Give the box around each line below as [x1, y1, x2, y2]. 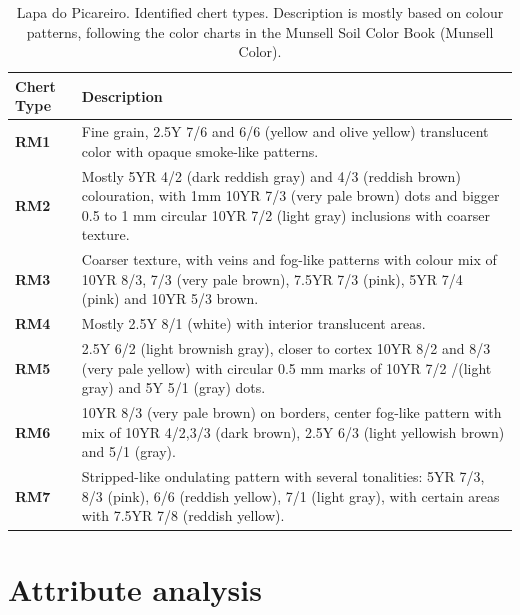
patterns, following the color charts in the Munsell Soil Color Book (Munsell [26, 21, 494, 42]
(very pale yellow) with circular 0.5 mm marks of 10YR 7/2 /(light [81, 357, 492, 378]
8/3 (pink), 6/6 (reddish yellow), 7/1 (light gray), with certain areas [81, 485, 500, 506]
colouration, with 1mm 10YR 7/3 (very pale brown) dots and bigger [81, 185, 500, 206]
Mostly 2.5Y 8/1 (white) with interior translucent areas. [81, 313, 426, 334]
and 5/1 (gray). [81, 441, 176, 462]
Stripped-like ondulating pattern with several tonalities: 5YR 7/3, [81, 466, 485, 487]
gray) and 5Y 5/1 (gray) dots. [81, 377, 266, 398]
